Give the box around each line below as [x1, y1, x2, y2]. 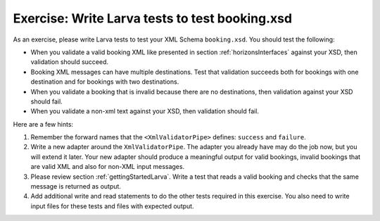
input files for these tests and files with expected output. [30, 201, 194, 210]
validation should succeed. [30, 58, 109, 66]
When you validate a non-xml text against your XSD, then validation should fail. [30, 107, 260, 115]
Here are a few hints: [13, 120, 74, 128]
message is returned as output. [30, 182, 121, 191]
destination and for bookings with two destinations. [30, 77, 179, 86]
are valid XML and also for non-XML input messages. [30, 163, 185, 171]
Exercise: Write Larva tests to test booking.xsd [13, 11, 292, 26]
